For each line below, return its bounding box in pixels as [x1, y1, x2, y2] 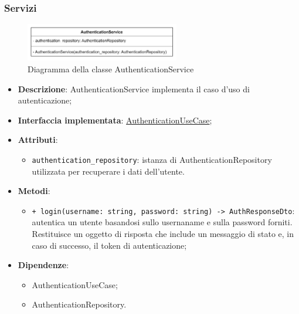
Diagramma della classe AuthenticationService [28, 62, 194, 75]
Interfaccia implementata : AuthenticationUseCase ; [18, 113, 212, 126]
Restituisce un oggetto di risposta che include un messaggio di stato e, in [32, 227, 294, 239]
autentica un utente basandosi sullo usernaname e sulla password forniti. [32, 216, 293, 228]
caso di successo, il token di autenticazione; [32, 239, 187, 251]
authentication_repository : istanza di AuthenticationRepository [32, 153, 272, 165]
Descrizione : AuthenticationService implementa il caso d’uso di [18, 82, 250, 95]
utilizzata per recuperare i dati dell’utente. [32, 165, 185, 177]
